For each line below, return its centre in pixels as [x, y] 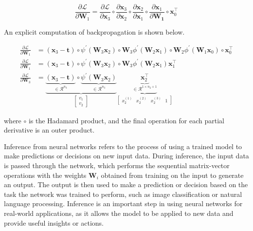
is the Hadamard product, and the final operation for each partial [126, 120]
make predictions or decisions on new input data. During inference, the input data [126, 156]
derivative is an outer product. [49, 130]
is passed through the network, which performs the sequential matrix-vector [117, 165]
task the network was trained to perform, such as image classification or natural [123, 194]
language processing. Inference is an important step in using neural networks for [123, 203]
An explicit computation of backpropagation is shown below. [94, 31]
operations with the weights [45, 175]
